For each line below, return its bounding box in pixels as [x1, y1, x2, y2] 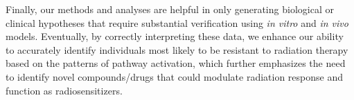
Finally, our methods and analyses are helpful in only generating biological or [6, 2, 334, 16]
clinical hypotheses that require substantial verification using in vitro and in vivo [6, 15, 348, 30]
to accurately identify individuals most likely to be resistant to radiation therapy [6, 42, 348, 57]
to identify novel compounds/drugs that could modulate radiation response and [6, 69, 343, 83]
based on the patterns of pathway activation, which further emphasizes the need [6, 56, 346, 70]
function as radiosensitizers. [6, 83, 123, 97]
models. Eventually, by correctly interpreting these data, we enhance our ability [6, 29, 344, 43]
